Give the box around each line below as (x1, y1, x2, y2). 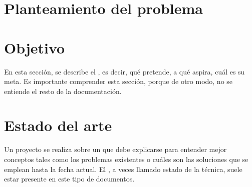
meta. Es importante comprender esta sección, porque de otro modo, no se (4, 76, 233, 86)
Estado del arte (4, 115, 112, 135)
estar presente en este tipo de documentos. (4, 173, 135, 184)
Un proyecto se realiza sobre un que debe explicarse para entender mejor (4, 144, 227, 154)
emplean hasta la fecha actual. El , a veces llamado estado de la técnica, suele (4, 163, 242, 174)
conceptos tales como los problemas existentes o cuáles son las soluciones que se (4, 154, 248, 164)
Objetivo (4, 37, 65, 57)
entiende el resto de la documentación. (4, 85, 122, 96)
